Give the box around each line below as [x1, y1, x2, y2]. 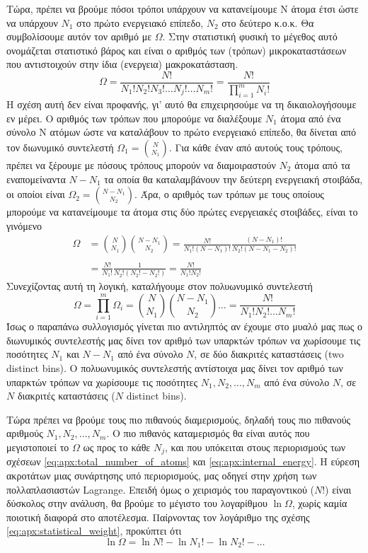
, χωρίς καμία [292, 496, 347, 511]
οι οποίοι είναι [6, 187, 65, 202]
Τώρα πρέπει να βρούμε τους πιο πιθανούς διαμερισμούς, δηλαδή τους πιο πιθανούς [6, 412, 351, 426]
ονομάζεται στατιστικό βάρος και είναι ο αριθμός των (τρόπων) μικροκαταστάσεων [6, 42, 347, 57]
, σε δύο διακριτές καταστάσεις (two [194, 347, 344, 361]
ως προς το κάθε [83, 439, 151, 454]
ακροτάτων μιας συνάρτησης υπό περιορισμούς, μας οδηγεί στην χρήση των [6, 467, 317, 482]
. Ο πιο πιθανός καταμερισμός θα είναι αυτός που [106, 426, 310, 441]
